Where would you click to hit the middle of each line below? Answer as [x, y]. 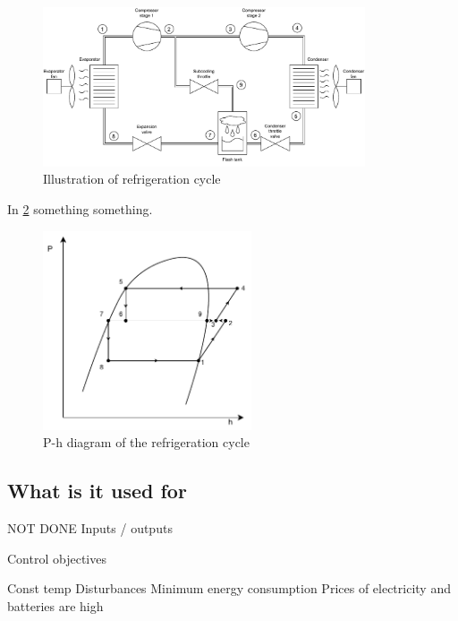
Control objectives [57, 558]
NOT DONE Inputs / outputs [90, 527]
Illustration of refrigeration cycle [132, 179]
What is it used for [97, 491]
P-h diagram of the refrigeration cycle [146, 442]
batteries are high [55, 605]
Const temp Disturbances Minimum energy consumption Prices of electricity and [229, 588]
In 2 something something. [80, 208]
